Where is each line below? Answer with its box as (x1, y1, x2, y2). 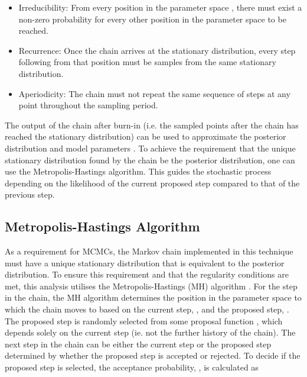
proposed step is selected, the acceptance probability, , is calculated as (5, 361, 259, 373)
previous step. (5, 188, 55, 201)
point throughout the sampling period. (18, 99, 158, 111)
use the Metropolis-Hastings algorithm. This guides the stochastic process (5, 165, 272, 178)
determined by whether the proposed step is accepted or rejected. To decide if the (5, 349, 301, 362)
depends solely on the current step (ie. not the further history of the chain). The (5, 326, 296, 339)
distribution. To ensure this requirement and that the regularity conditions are (5, 268, 289, 281)
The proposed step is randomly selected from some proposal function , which (5, 314, 283, 327)
